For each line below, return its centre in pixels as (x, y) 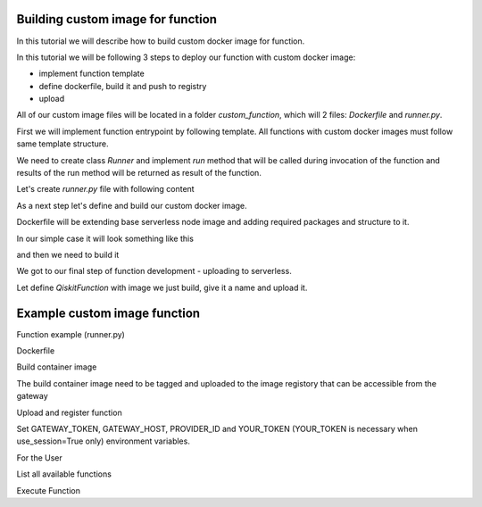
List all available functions (64, 474)
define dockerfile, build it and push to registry (123, 86)
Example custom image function (108, 313)
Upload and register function (69, 412)
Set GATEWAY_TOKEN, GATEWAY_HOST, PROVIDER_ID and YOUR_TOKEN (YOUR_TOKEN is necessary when (217, 429)
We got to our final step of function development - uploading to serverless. (154, 271)
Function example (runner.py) (71, 334)
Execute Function (48, 490)
